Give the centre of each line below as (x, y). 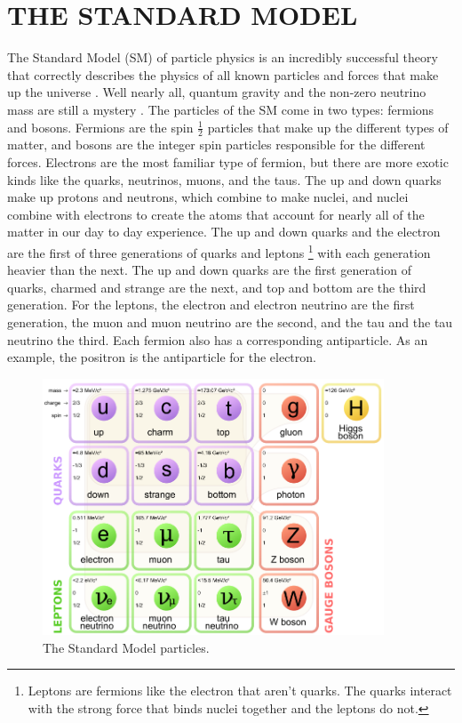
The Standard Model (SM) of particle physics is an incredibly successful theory (223, 57)
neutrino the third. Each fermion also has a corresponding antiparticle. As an (218, 339)
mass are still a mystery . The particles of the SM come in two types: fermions (221, 109)
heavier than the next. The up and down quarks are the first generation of (209, 270)
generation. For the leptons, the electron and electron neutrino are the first (211, 305)
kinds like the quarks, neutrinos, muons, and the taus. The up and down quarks (224, 179)
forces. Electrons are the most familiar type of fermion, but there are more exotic (228, 161)
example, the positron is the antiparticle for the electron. (162, 357)
